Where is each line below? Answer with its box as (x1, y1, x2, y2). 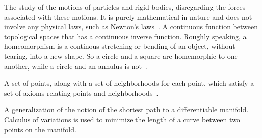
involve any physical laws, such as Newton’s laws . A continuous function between (4, 21, 258, 32)
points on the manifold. (4, 124, 76, 134)
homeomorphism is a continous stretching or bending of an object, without (4, 41, 235, 51)
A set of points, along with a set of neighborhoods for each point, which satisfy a (4, 78, 254, 88)
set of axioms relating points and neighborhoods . (4, 87, 159, 98)
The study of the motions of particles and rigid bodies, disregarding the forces (4, 2, 246, 12)
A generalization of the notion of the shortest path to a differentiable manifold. (4, 104, 249, 115)
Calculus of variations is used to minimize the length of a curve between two (4, 114, 240, 124)
